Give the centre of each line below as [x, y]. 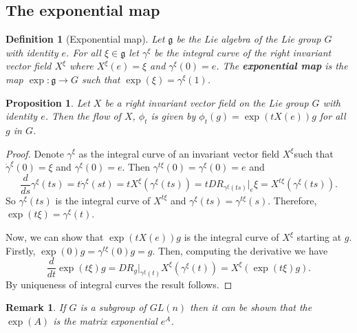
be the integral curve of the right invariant [243, 52]
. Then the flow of [83, 116]
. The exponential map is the [282, 66]
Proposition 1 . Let [48, 102]
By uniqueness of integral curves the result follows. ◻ [119, 284]
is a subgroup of [113, 307]
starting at [319, 237]
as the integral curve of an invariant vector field [179, 153]
